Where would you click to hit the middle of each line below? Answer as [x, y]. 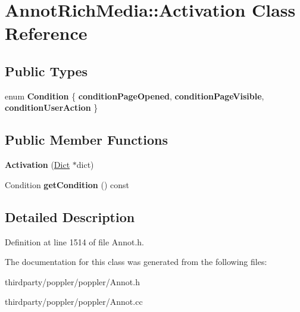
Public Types [46, 71]
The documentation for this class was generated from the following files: [136, 262]
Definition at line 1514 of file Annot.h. [74, 241]
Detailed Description [70, 216]
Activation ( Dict [37, 165]
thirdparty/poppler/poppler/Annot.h [72, 281]
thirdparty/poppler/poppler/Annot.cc [74, 302]
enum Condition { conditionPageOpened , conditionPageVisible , [135, 96]
